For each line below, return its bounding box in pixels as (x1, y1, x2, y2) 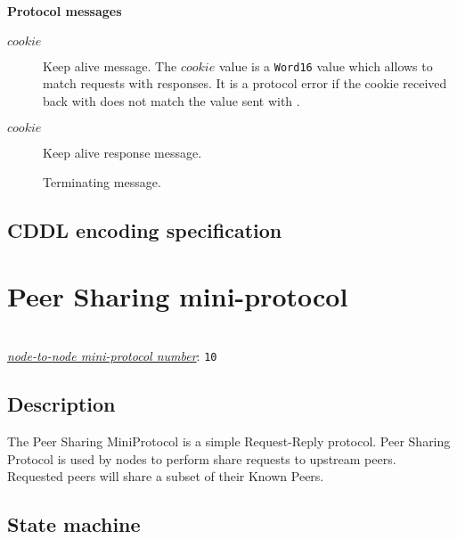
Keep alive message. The (43, 56, 177, 75)
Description (7, 390, 116, 418)
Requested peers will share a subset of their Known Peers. (7, 467, 324, 486)
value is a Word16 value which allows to (218, 56, 433, 75)
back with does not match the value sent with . (43, 92, 300, 110)
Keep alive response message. (43, 143, 202, 161)
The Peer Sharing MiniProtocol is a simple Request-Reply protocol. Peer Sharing (7, 432, 451, 451)
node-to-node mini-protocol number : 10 (7, 347, 217, 365)
